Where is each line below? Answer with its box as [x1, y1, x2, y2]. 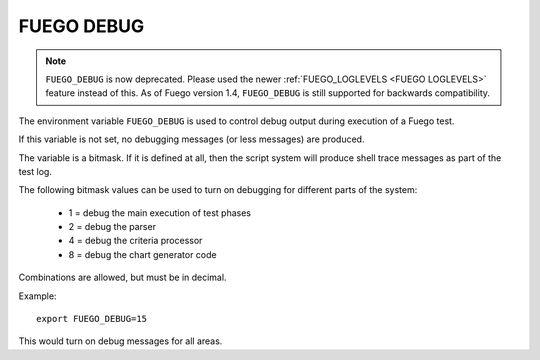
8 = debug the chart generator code [68, 248, 217, 260]
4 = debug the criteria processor [68, 235, 203, 247]
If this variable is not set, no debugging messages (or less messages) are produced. [18, 133, 365, 145]
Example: [18, 290, 57, 302]
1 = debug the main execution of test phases [68, 206, 252, 219]
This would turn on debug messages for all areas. [18, 335, 223, 347]
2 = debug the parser [68, 221, 157, 233]
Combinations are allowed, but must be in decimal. [18, 271, 227, 284]
